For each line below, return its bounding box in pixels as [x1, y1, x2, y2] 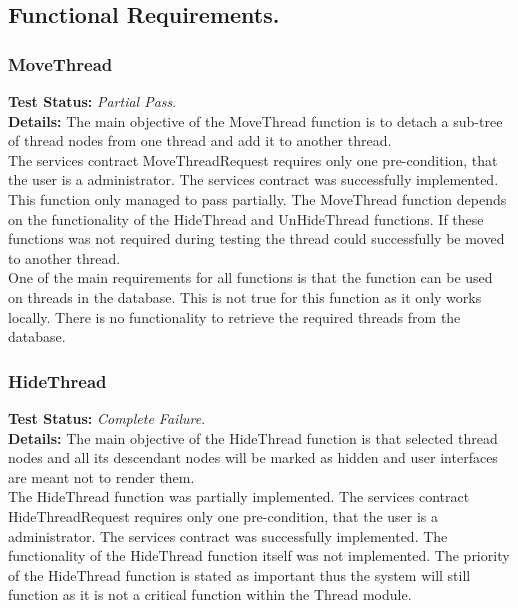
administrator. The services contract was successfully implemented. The [8, 525, 448, 546]
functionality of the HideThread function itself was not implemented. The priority [8, 545, 510, 566]
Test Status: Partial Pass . [8, 91, 177, 111]
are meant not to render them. [8, 466, 195, 487]
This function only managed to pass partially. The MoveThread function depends [8, 188, 507, 209]
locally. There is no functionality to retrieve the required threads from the [8, 306, 461, 327]
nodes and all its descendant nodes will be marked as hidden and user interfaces [8, 447, 498, 468]
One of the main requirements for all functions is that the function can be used [8, 267, 493, 288]
